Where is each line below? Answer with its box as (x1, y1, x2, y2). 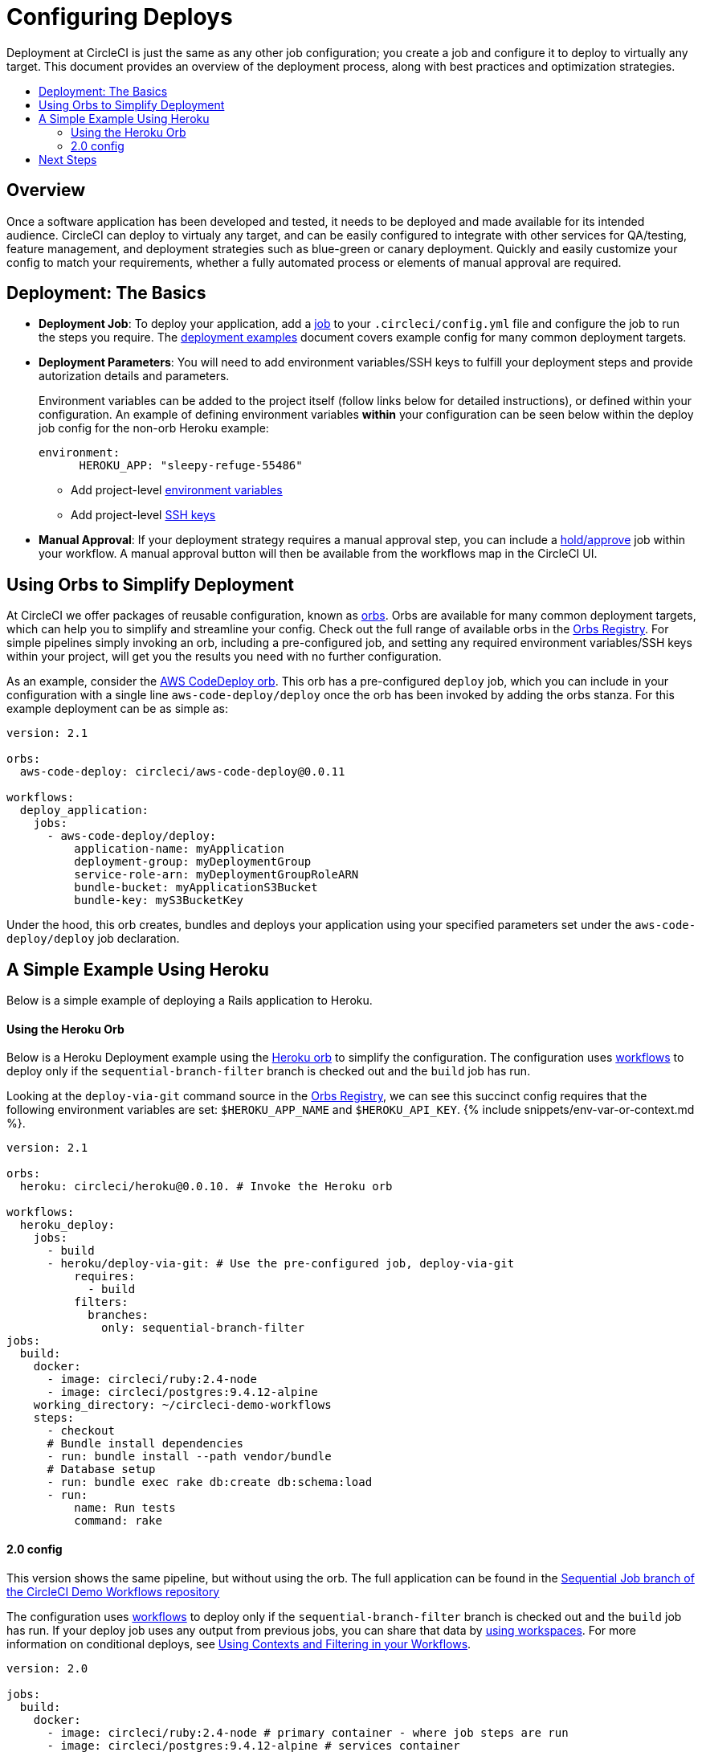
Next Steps (39, 152, 97, 166)
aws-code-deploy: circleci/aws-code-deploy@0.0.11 (19, 765, 345, 779)
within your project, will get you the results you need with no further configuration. (6, 649, 442, 664)
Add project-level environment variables (71, 483, 283, 497)
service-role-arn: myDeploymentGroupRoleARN (74, 868, 359, 882)
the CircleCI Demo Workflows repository (6, 1584, 220, 1598)
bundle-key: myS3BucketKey (74, 894, 244, 907)
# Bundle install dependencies (47, 1437, 244, 1451)
